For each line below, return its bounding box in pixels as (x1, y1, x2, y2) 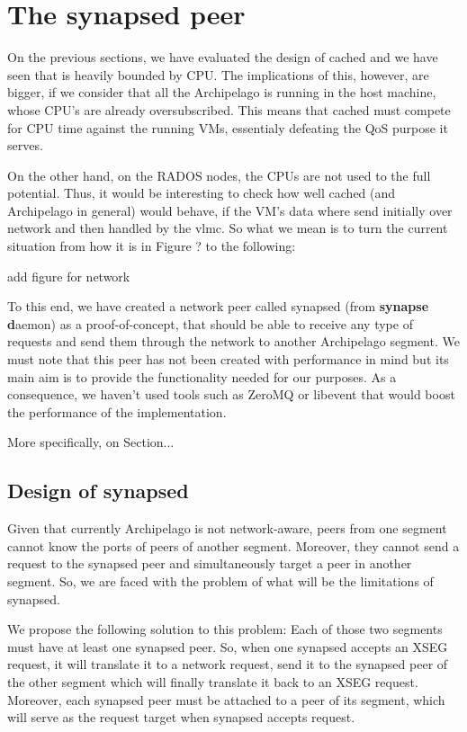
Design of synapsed (7, 477, 189, 504)
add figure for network (7, 266, 130, 285)
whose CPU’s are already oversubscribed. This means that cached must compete (7, 100, 451, 119)
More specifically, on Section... (7, 433, 175, 451)
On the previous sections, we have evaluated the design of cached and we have (7, 48, 438, 67)
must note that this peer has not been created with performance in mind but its (7, 350, 449, 369)
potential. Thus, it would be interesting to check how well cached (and (7, 183, 396, 202)
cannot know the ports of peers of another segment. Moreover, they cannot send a (7, 536, 460, 555)
